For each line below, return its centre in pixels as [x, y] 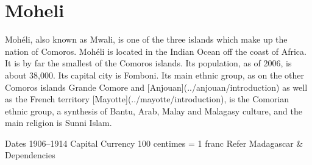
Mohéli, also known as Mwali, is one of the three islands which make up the [146, 39]
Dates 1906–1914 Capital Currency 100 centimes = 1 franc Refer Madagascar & [154, 143]
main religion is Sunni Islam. [58, 123]
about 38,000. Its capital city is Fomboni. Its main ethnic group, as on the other [154, 75]
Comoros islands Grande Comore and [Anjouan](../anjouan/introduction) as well [156, 87]
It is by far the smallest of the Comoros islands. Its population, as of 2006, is [148, 63]
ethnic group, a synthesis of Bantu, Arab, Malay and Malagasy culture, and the [154, 111]
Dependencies [30, 155]
